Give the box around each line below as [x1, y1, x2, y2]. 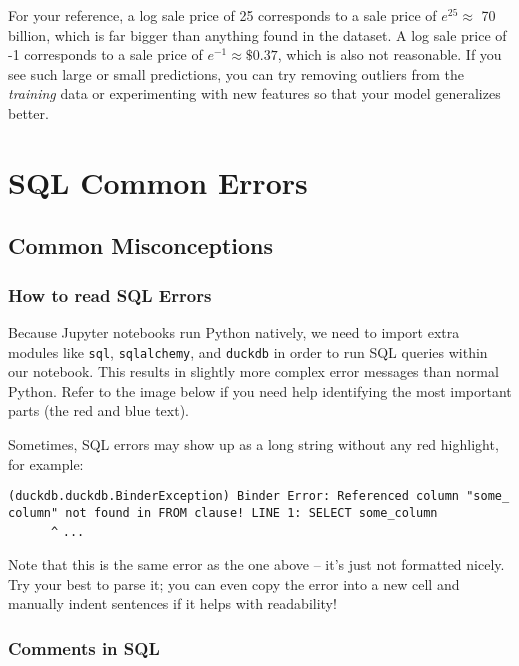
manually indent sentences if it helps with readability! [8, 593, 337, 614]
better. [8, 102, 49, 123]
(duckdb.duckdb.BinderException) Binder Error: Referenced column [8, 489, 460, 504]
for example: [8, 453, 84, 474]
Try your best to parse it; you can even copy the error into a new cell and [8, 573, 460, 594]
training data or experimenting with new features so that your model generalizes [8, 83, 501, 104]
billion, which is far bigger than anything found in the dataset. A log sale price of [8, 24, 507, 45]
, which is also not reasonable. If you [277, 44, 502, 65]
